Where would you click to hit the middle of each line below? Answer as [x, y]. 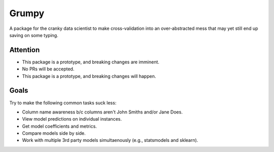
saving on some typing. [34, 35]
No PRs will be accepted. [48, 69]
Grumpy [27, 13]
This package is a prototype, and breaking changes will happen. [89, 76]
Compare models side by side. [54, 133]
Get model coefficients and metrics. [60, 126]
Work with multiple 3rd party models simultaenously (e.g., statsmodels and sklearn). [110, 140]
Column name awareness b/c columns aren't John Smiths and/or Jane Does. [102, 112]
